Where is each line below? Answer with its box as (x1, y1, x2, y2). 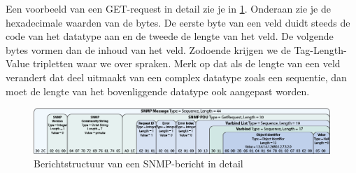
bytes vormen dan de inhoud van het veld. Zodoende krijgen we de (6, 42, 291, 57)
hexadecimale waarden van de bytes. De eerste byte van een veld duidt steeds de (6, 15, 350, 29)
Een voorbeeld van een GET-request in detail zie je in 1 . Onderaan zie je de (6, 1, 331, 15)
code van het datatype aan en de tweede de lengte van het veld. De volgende (6, 29, 334, 43)
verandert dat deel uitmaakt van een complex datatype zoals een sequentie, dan (6, 69, 347, 84)
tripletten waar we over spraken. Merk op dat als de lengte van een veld (32, 56, 341, 71)
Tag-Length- (294, 42, 347, 57)
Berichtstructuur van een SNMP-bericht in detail (34, 156, 243, 171)
